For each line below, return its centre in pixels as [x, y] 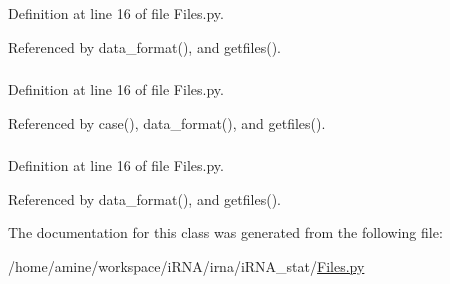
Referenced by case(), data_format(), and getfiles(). [167, 122]
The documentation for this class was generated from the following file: [225, 232]
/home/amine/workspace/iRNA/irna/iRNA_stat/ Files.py [186, 266]
